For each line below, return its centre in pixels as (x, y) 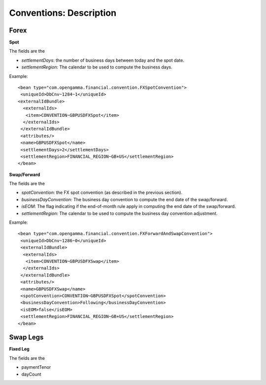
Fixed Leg (19, 349)
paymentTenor (36, 367)
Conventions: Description (63, 13)
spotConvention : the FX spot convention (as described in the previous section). (102, 193)
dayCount (31, 374)
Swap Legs (26, 337)
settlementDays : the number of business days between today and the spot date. (103, 60)
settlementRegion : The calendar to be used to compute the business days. (97, 67)
